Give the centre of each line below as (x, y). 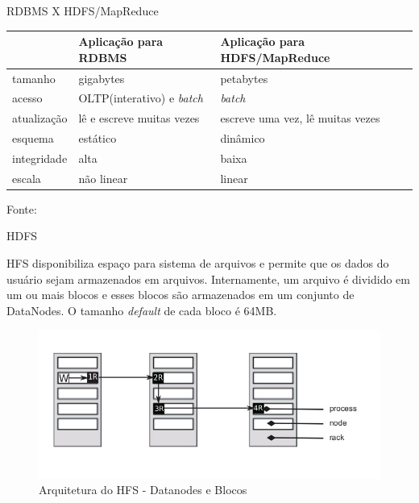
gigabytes (102, 78)
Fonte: (22, 208)
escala (27, 178)
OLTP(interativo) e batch (141, 98)
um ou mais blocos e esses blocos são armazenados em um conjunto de (180, 295)
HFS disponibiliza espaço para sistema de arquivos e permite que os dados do (198, 263)
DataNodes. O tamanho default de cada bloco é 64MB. (142, 310)
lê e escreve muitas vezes (139, 118)
